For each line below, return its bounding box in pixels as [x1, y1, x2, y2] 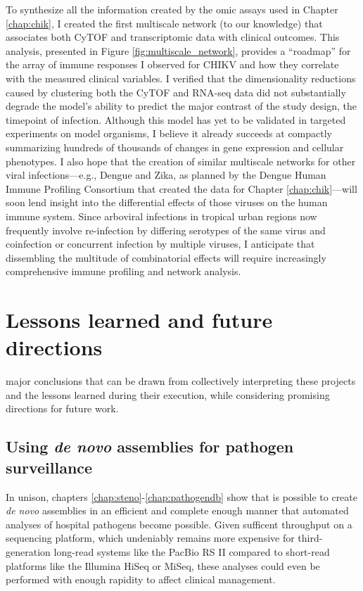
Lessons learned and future [6, 305, 273, 334]
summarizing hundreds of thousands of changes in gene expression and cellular [6, 139, 344, 154]
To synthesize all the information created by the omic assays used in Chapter [6, 2, 338, 16]
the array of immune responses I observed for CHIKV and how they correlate [6, 57, 339, 72]
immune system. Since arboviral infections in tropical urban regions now [6, 208, 317, 223]
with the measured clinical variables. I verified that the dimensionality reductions [6, 70, 356, 85]
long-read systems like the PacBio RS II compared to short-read [53, 544, 330, 559]
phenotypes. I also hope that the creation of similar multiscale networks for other [6, 153, 356, 168]
